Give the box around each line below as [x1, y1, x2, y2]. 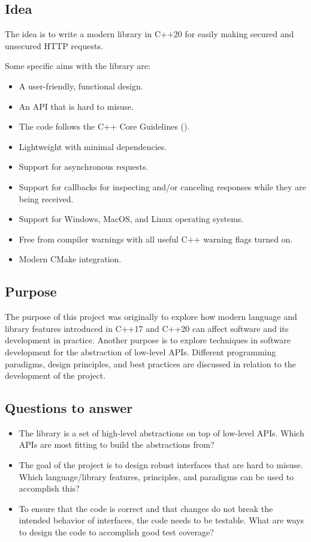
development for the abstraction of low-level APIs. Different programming [5, 345, 276, 358]
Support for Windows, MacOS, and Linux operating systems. [19, 212, 244, 225]
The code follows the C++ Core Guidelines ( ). [19, 120, 190, 133]
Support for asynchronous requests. [19, 160, 149, 173]
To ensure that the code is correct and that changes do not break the [19, 502, 273, 514]
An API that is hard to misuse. [19, 100, 134, 112]
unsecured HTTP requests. [5, 39, 103, 52]
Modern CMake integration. [19, 253, 122, 265]
